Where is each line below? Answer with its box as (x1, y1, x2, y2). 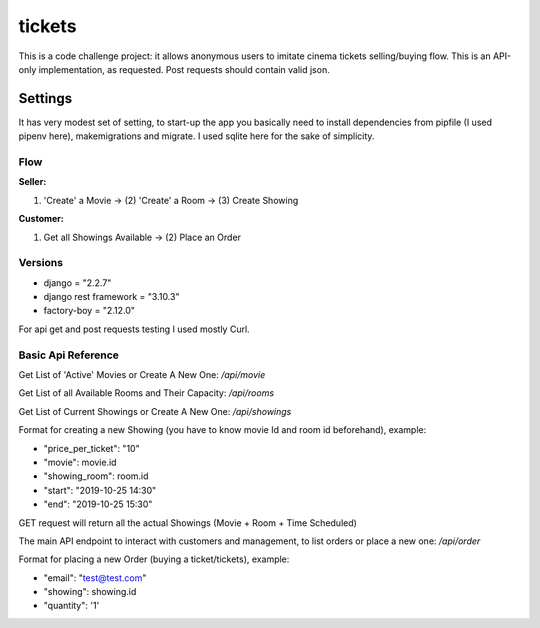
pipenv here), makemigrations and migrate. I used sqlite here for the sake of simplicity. (18, 130, 375, 142)
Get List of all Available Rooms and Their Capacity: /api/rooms (18, 387, 275, 399)
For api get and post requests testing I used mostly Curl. (18, 323, 250, 335)
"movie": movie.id (43, 456, 117, 468)
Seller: (18, 176, 47, 188)
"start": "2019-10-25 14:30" (43, 484, 157, 496)
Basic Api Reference (18, 348, 120, 362)
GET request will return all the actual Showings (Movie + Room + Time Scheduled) (18, 516, 357, 529)
